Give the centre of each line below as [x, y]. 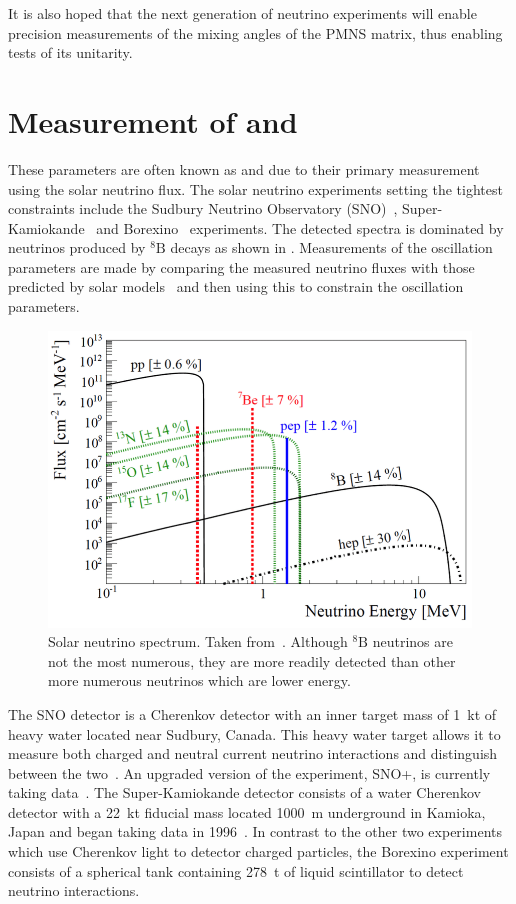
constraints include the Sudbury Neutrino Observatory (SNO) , [203, 208]
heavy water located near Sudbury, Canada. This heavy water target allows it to [254, 733]
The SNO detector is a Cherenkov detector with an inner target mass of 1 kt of [252, 713]
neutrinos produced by [77, 247]
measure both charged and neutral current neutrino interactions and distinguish [253, 753]
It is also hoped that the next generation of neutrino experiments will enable [242, 13]
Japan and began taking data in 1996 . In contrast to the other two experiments [255, 831]
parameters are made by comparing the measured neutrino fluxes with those [241, 266]
